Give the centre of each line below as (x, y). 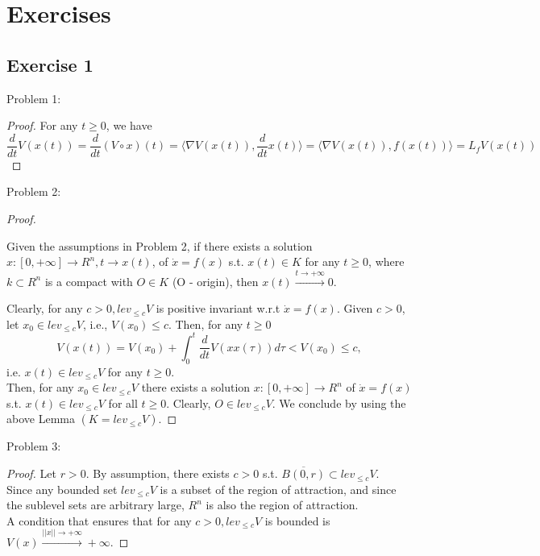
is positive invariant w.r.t (218, 308)
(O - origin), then (215, 281)
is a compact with (89, 281)
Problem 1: (34, 98)
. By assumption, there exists (158, 473)
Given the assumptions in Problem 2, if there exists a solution (160, 245)
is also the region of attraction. (282, 505)
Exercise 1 (50, 64)
